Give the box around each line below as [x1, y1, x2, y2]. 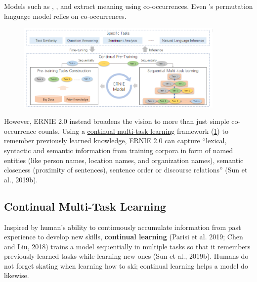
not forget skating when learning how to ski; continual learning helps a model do [4, 260, 248, 271]
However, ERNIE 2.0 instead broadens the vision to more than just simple [4, 116, 229, 126]
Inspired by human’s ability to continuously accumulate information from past [4, 222, 241, 232]
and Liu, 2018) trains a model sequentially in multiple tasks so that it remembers [4, 241, 251, 251]
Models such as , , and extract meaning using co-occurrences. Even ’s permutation [4, 1, 253, 11]
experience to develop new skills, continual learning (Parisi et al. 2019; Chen [4, 231, 243, 242]
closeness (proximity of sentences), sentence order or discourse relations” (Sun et [4, 165, 248, 175]
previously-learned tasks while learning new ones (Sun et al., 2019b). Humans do [4, 251, 249, 261]
